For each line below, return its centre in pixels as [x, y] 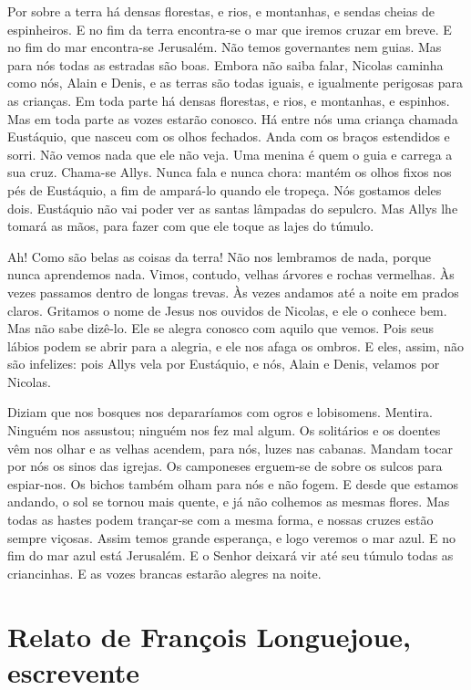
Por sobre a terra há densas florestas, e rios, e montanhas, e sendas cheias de [221, 11]
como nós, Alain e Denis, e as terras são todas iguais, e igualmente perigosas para [235, 83]
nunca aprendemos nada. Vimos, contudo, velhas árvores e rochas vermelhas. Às [231, 274]
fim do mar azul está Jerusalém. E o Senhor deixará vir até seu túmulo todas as [230, 555]
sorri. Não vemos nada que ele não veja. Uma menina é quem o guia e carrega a [230, 154]
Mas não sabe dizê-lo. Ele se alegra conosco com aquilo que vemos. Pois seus [221, 328]
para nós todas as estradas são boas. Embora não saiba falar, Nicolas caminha [225, 64]
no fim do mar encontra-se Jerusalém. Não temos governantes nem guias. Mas [225, 47]
